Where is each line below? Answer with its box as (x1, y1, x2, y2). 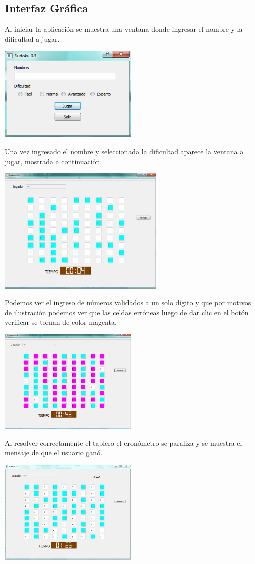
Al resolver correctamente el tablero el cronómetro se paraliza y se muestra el (5, 437, 242, 448)
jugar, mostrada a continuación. (5, 156, 102, 166)
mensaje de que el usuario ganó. (5, 447, 103, 458)
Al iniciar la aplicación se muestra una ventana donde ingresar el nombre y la (5, 24, 243, 34)
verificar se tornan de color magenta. (5, 317, 117, 327)
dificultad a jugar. (5, 33, 60, 44)
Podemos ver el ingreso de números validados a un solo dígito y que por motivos (5, 297, 251, 308)
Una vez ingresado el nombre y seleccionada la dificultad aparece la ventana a (5, 146, 244, 157)
